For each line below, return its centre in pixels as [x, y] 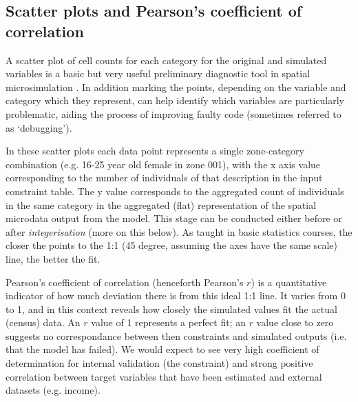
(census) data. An [43, 322]
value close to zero [295, 322]
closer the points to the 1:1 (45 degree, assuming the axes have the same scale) [171, 245]
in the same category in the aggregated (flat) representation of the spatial [161, 204]
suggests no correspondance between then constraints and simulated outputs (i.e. [176, 335]
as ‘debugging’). [39, 127]
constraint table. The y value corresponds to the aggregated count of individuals [175, 191]
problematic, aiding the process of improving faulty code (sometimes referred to [173, 113]
